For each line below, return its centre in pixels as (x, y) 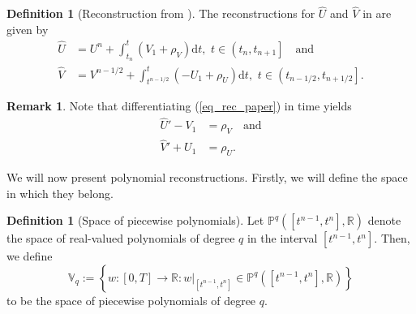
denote (384, 220)
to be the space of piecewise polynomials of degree (131, 300)
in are (377, 13)
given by (28, 29)
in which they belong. (60, 193)
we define (30, 256)
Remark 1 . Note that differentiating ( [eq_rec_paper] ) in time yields (179, 106)
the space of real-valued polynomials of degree (121, 238)
